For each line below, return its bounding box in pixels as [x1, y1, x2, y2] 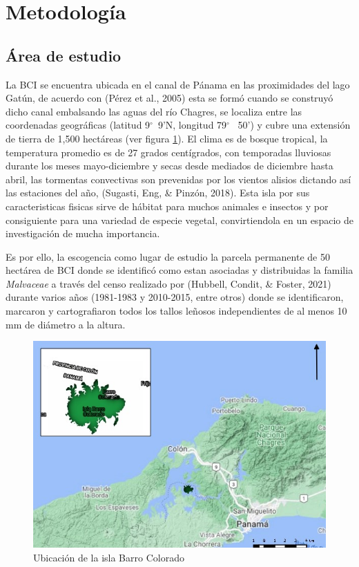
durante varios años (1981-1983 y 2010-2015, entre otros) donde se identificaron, [6, 290, 344, 304]
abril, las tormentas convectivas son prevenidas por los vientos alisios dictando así [6, 171, 351, 186]
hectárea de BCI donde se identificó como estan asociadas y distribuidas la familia [6, 263, 353, 277]
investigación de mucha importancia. [6, 226, 160, 241]
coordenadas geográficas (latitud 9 [6, 118, 151, 132]
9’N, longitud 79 [157, 118, 227, 132]
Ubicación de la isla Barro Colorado [33, 550, 184, 564]
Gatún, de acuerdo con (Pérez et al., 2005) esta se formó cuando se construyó [6, 91, 333, 105]
